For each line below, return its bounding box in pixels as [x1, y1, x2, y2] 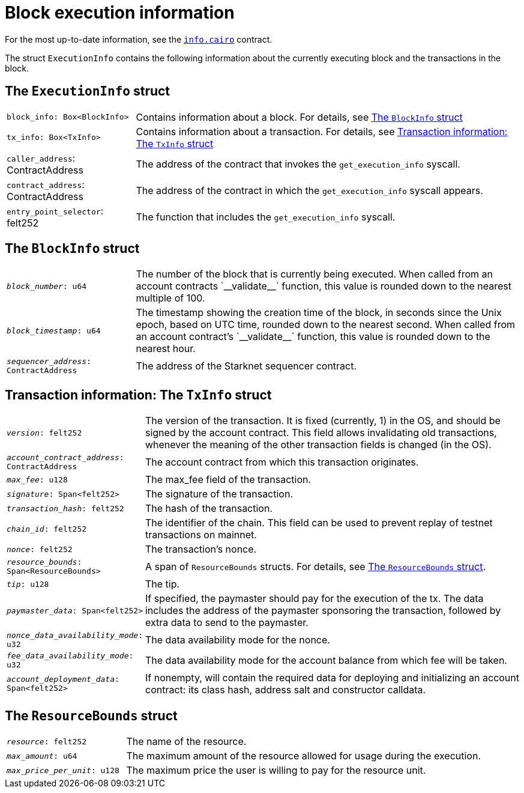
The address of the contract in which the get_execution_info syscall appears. [136, 184, 483, 196]
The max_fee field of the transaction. [145, 473, 312, 486]
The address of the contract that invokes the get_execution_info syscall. [136, 157, 460, 170]
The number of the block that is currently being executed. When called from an [136, 268, 493, 281]
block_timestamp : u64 [7, 326, 101, 335]
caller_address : [7, 151, 76, 164]
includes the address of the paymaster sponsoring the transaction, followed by [145, 604, 501, 617]
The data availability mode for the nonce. [145, 634, 330, 646]
